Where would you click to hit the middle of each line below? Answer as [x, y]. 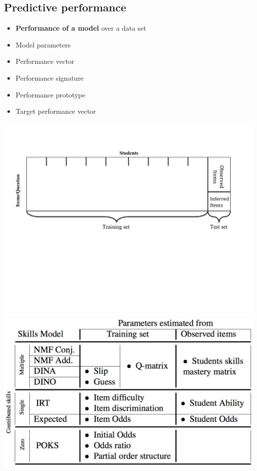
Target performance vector [56, 111]
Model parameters [43, 44]
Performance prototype [50, 94]
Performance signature [50, 77]
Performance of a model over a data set [81, 28]
